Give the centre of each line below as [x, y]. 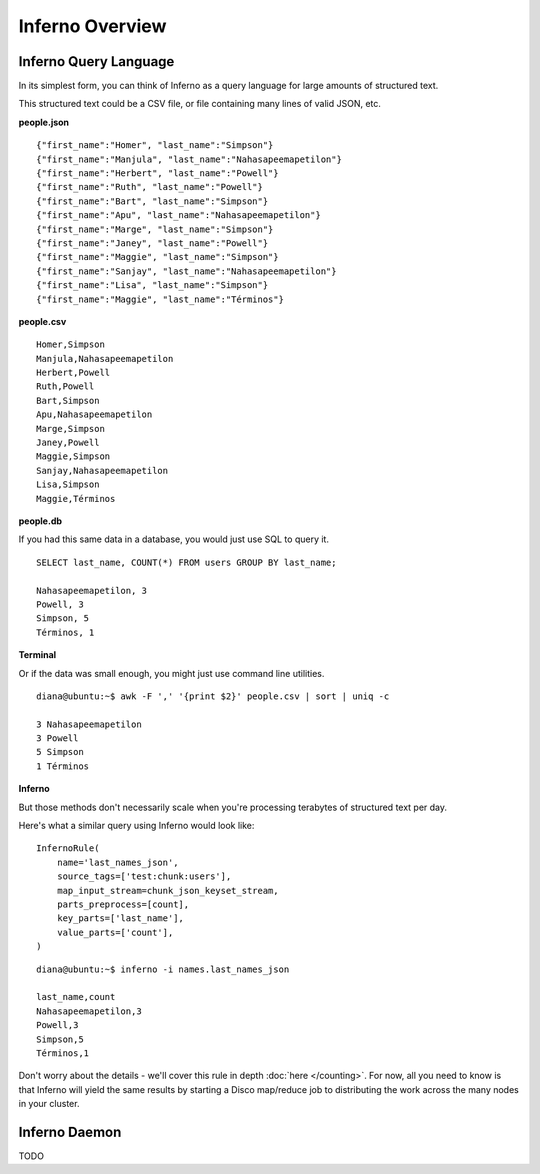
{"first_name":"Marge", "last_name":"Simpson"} [155, 229]
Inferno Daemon [70, 1131]
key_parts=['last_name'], [120, 918]
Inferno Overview [92, 26]
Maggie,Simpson [73, 456]
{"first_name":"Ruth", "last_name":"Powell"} [150, 187]
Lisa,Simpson [68, 484]
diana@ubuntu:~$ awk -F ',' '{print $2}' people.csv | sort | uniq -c [213, 696]
